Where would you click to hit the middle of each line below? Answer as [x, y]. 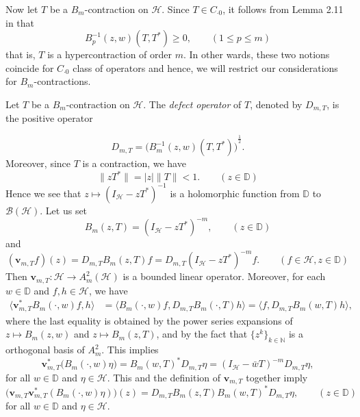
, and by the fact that [202, 334]
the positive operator [49, 118]
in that [20, 22]
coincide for [30, 67]
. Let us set [64, 210]
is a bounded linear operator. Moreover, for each [224, 276]
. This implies [130, 350]
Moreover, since [38, 163]
